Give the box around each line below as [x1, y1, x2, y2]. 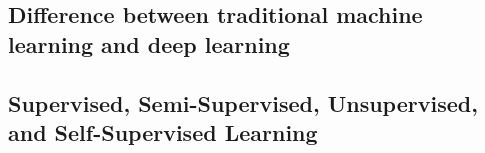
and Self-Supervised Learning [8, 116, 318, 147]
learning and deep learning [8, 28, 290, 59]
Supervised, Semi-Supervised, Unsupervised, [8, 87, 478, 118]
